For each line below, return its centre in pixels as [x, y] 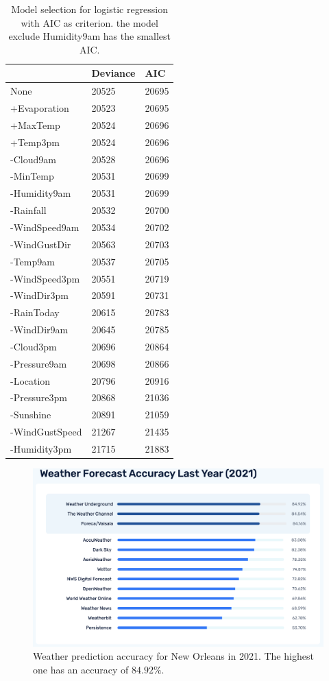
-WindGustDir [41, 244]
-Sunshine [31, 415]
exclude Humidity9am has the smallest [90, 36]
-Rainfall [28, 210]
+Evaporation [40, 108]
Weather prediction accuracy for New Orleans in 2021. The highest [173, 656]
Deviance [113, 73]
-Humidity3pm [41, 448]
